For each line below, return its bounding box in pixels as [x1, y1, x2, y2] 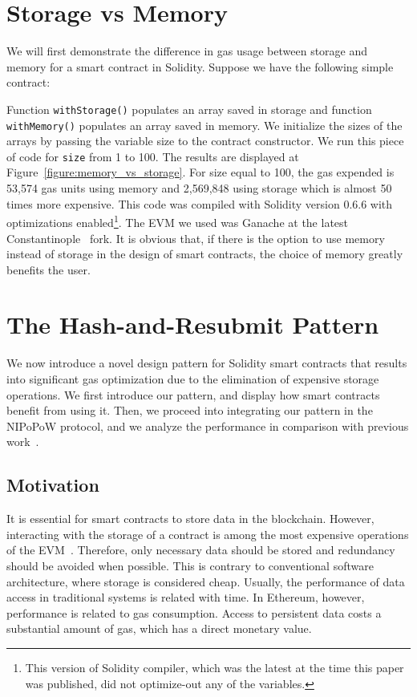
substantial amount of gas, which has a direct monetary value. [6, 620, 312, 637]
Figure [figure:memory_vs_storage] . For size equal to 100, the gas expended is [6, 164, 395, 180]
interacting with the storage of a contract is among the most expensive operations [6, 525, 409, 542]
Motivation [6, 472, 99, 497]
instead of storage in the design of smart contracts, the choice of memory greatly [6, 245, 403, 262]
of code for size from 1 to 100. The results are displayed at [6, 148, 299, 164]
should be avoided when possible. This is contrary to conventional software [6, 557, 374, 573]
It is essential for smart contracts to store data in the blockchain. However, [6, 510, 374, 527]
